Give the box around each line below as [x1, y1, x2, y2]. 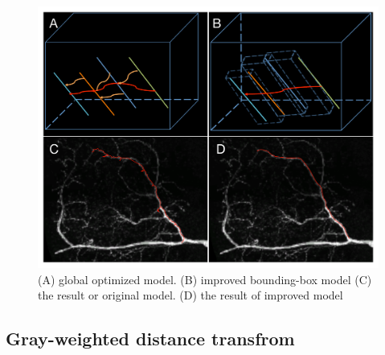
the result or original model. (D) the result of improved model [38, 287, 343, 303]
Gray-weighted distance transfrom [6, 326, 295, 351]
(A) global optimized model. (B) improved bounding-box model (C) [38, 270, 372, 287]
